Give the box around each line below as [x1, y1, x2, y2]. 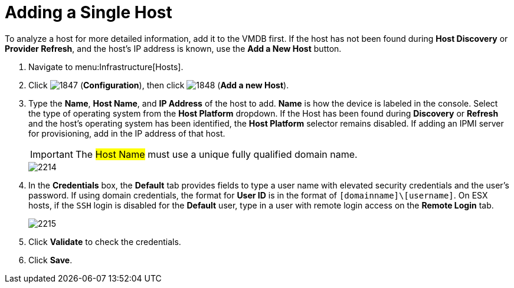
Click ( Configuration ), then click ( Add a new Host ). [28, 80, 289, 90]
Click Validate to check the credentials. [28, 236, 181, 247]
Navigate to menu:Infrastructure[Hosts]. [28, 61, 184, 72]
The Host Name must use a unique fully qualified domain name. [75, 148, 358, 160]
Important [30, 148, 73, 160]
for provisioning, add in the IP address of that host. [28, 128, 225, 138]
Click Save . [28, 254, 73, 265]
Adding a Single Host [5, 2, 172, 22]
